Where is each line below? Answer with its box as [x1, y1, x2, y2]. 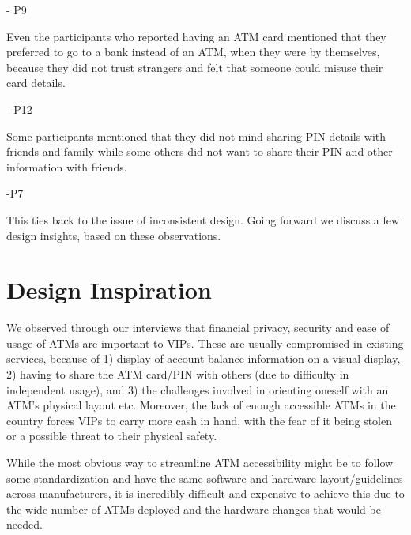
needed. [6, 516, 43, 533]
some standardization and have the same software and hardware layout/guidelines [6, 469, 403, 486]
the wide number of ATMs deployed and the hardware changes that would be [6, 500, 381, 517]
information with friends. [6, 158, 127, 175]
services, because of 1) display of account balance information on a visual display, [6, 350, 401, 367]
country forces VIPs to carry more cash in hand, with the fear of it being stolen [6, 412, 393, 428]
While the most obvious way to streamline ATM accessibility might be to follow [6, 454, 394, 470]
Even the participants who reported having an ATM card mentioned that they [6, 28, 386, 44]
